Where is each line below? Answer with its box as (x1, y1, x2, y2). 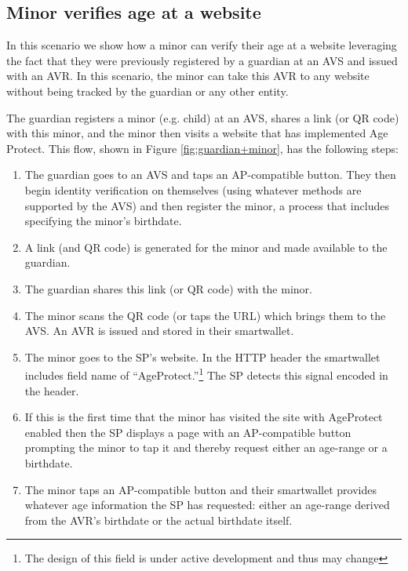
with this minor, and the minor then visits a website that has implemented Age (6, 125, 388, 141)
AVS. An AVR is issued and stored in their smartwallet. (24, 322, 294, 339)
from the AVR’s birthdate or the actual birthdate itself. (24, 511, 293, 528)
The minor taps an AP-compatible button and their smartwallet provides (24, 481, 377, 497)
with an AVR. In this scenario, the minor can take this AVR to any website (6, 67, 370, 84)
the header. (24, 382, 79, 398)
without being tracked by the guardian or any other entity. (6, 82, 289, 99)
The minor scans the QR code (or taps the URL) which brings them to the (24, 307, 386, 323)
